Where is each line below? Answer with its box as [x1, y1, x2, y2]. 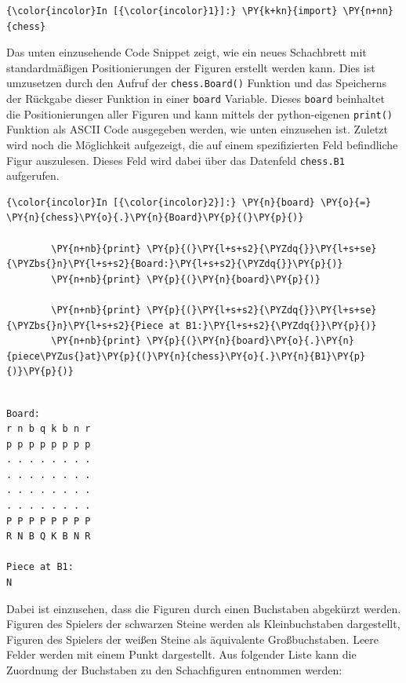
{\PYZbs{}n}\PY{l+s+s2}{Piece [6, 320, 164, 331]
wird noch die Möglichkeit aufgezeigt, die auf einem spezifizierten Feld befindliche [6, 136, 398, 152]
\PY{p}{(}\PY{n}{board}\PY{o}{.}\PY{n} [146, 335, 354, 347]
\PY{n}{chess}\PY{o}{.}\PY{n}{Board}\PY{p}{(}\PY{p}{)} [6, 212, 304, 224]
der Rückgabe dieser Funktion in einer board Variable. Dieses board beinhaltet [6, 90, 385, 107]
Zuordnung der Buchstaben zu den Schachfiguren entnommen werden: [6, 662, 343, 678]
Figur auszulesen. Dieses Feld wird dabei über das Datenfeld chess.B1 [6, 152, 345, 168]
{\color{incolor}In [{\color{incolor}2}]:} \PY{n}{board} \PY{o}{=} [6, 196, 372, 208]
